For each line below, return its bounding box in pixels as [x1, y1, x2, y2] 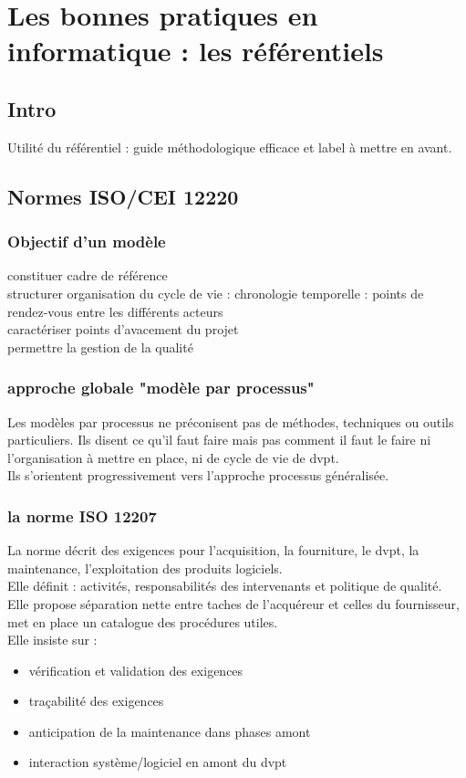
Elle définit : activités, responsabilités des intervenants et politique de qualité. [7, 576, 442, 595]
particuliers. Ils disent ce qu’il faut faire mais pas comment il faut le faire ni [7, 430, 431, 449]
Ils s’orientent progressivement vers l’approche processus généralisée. [7, 466, 389, 485]
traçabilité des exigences [28, 691, 164, 710]
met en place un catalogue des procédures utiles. [7, 612, 278, 631]
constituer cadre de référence [7, 266, 168, 285]
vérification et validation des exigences [28, 660, 243, 679]
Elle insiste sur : [7, 630, 98, 649]
